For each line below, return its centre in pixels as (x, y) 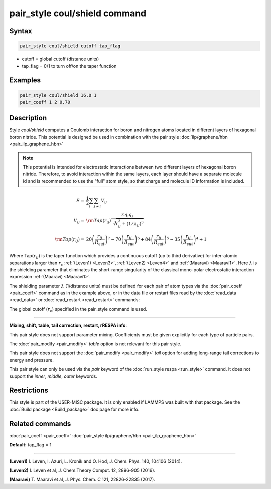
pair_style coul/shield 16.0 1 (58, 95)
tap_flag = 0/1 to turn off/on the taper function (69, 66)
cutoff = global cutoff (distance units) (60, 59)
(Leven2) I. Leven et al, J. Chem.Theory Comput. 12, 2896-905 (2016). (82, 470)
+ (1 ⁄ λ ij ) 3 (133, 224)
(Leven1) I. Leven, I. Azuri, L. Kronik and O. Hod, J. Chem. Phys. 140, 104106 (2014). (96, 461)
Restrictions (29, 391)
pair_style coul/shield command (78, 13)
